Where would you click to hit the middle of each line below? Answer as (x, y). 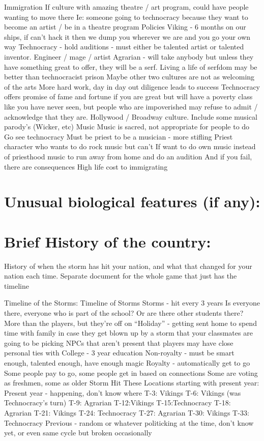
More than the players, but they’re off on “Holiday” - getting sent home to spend (130, 323)
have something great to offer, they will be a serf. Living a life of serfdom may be (131, 66)
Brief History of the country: (108, 241)
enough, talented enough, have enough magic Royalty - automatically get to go (127, 362)
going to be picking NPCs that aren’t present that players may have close (119, 342)
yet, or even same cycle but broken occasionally (78, 433)
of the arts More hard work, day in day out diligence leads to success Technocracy (132, 86)
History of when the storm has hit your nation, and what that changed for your (128, 266)
